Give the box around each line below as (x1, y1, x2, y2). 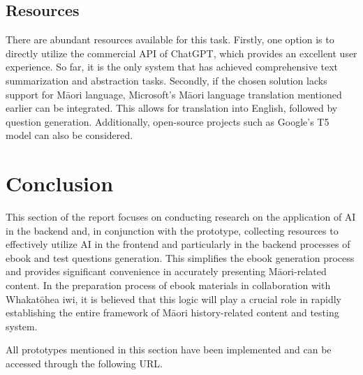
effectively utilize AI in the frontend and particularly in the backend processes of (6, 237, 350, 251)
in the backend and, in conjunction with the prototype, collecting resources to (6, 223, 339, 237)
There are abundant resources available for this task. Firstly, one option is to (6, 32, 334, 47)
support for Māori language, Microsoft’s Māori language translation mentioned (6, 87, 342, 101)
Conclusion (6, 169, 114, 198)
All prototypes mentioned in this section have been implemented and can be (6, 342, 332, 357)
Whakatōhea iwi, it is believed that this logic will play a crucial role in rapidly (6, 291, 341, 306)
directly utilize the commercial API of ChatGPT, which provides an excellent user (6, 45, 357, 60)
